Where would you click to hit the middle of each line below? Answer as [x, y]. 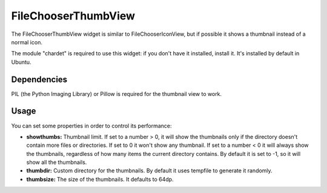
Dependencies [39, 79]
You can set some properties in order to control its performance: [91, 126]
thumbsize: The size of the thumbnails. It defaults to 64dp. [100, 179]
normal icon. [27, 42]
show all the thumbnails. [57, 162]
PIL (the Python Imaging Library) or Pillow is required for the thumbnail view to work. [117, 93]
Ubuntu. [21, 62]
